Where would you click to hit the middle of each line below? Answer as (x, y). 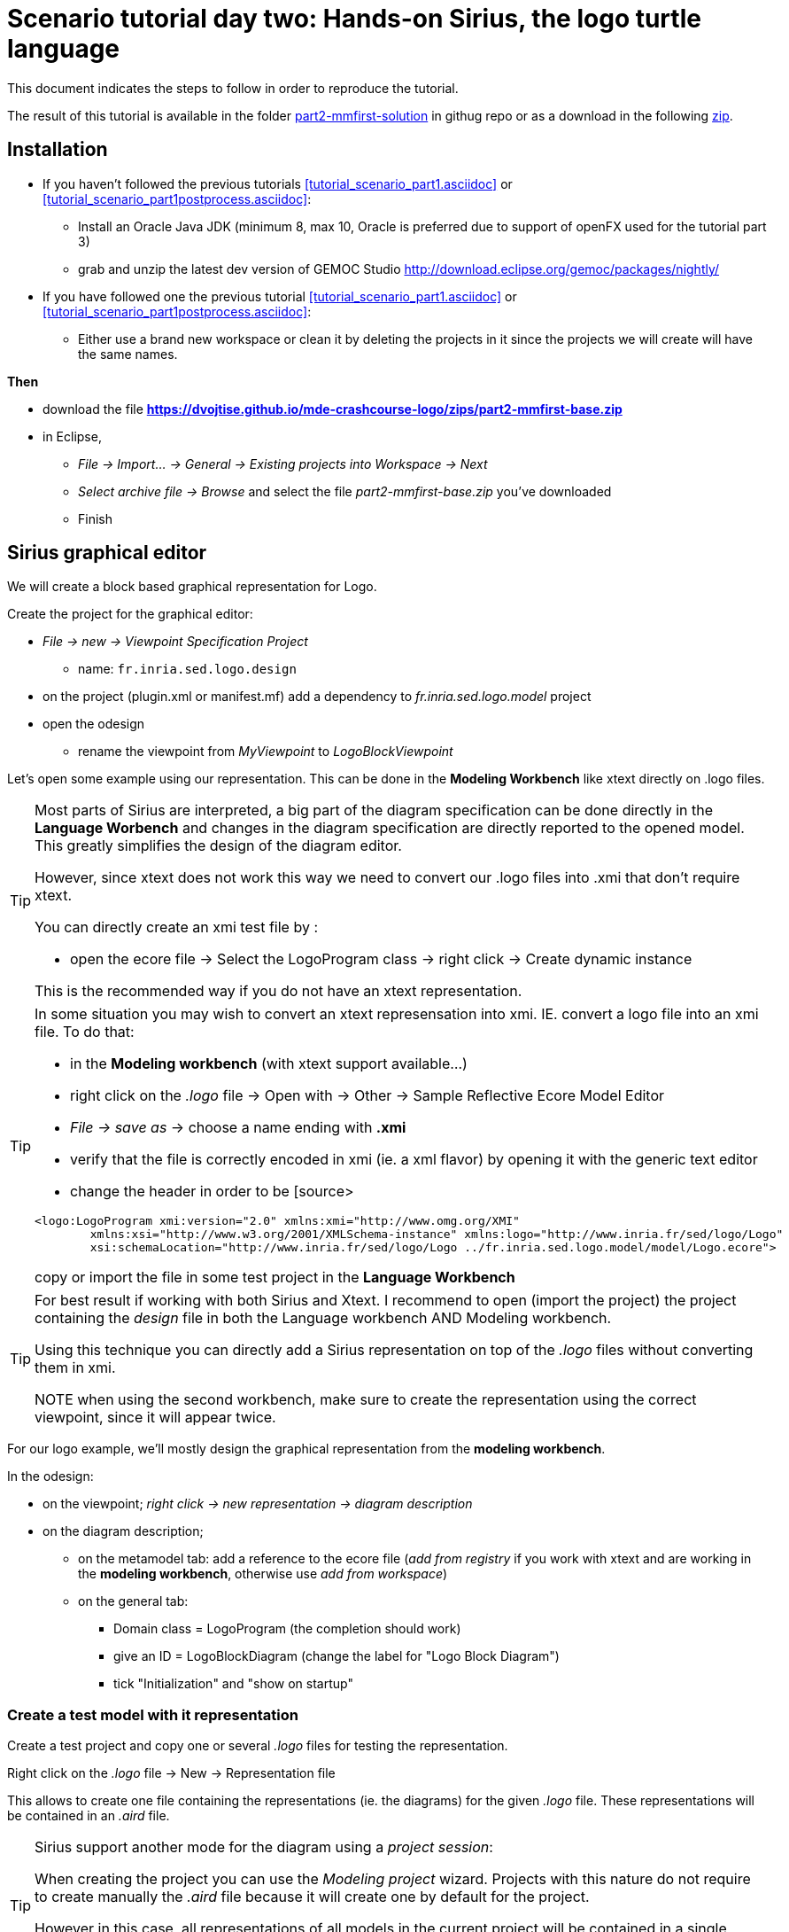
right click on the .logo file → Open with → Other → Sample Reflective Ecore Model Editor (367, 1096)
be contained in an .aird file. (89, 1816)
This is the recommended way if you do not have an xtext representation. (278, 991)
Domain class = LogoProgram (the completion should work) (287, 1629)
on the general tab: (133, 1601)
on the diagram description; (123, 1531)
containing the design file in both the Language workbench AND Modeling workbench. (323, 1318)
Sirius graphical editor (107, 553)
